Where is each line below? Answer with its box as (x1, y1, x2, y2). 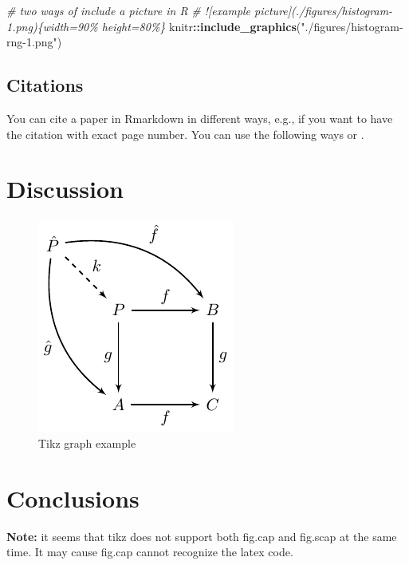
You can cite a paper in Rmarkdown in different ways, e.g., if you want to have (6, 109, 393, 126)
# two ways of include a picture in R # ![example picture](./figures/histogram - (6, 2, 393, 18)
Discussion (6, 172, 124, 205)
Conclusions (6, 481, 140, 514)
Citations (6, 73, 84, 97)
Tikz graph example (38, 434, 136, 451)
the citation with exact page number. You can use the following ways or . (6, 125, 364, 142)
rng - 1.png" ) (6, 34, 62, 50)
